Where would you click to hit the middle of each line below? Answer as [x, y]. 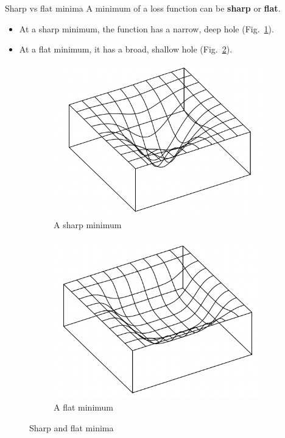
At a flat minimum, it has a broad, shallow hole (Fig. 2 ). [126, 49]
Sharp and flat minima [72, 427]
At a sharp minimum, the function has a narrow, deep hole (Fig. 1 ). [146, 28]
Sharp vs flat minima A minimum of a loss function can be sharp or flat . [143, 8]
